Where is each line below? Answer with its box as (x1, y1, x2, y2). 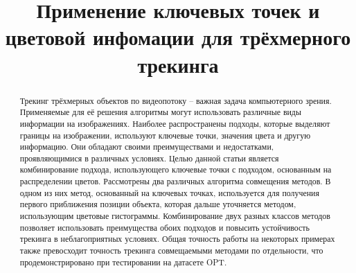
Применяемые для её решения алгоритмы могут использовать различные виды (19, 106, 301, 118)
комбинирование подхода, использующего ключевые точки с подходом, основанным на (19, 164, 332, 175)
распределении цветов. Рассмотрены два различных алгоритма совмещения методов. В (19, 175, 331, 187)
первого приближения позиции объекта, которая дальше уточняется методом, (19, 198, 296, 210)
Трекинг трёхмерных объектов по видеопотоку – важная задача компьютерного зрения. (19, 94, 332, 106)
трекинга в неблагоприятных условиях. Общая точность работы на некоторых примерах (19, 233, 335, 245)
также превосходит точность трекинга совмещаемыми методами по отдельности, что (19, 245, 323, 256)
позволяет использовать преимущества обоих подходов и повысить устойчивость (19, 221, 310, 233)
